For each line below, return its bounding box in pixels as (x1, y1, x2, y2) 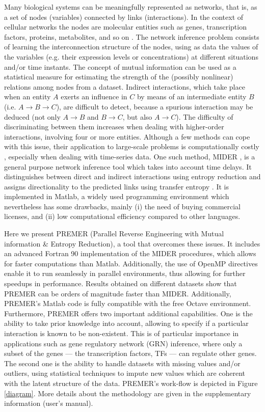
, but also (122, 111, 152, 122)
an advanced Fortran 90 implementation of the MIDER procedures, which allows (4, 248, 256, 259)
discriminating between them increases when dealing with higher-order (4, 121, 224, 132)
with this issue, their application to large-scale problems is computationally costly (4, 141, 259, 152)
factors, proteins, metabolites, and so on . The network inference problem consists (4, 31, 259, 42)
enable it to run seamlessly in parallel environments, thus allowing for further (4, 268, 246, 279)
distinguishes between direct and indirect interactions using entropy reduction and (4, 171, 261, 182)
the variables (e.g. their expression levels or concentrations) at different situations (4, 51, 258, 62)
